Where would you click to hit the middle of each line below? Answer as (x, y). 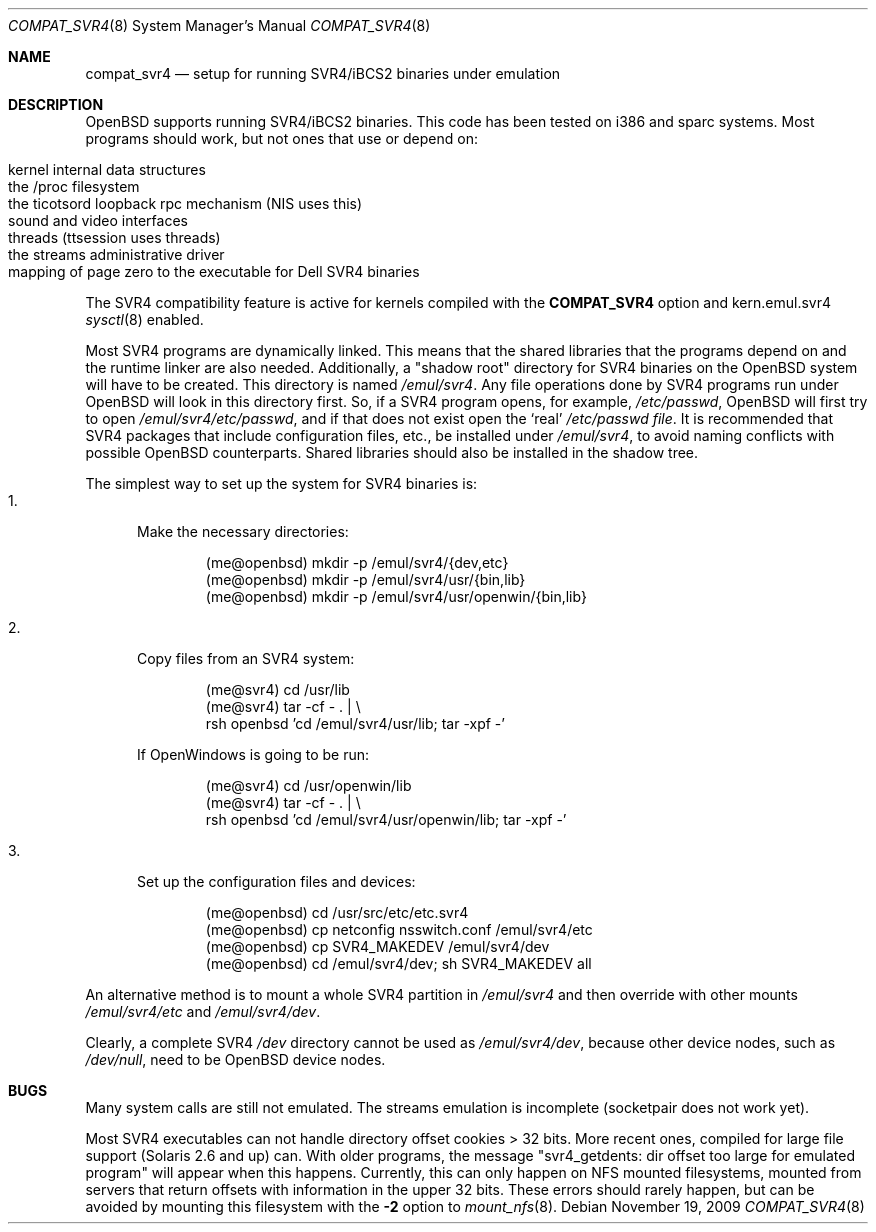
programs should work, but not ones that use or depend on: (281, 138)
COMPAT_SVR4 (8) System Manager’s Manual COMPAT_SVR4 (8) (219, 25)
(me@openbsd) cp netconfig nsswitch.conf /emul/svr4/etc (399, 929)
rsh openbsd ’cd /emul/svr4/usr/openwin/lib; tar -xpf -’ (386, 819)
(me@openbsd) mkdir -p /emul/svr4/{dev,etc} (357, 562)
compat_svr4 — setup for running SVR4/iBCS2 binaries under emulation (323, 73)
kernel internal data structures (107, 169)
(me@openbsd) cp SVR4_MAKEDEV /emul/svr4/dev (377, 946)
